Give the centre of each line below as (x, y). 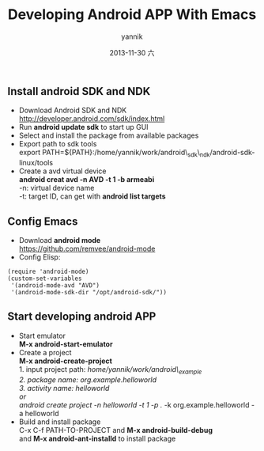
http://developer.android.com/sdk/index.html (92, 119)
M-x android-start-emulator (66, 344)
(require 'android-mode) (48, 271)
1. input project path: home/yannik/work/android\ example (110, 370)
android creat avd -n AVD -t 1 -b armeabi (87, 180)
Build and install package (60, 422)
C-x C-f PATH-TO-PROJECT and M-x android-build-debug (115, 430)
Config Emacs (43, 221)
